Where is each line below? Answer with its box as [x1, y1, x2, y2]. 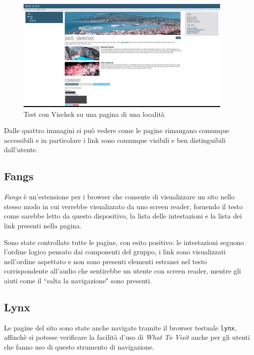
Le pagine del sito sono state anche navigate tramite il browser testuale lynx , [4, 322, 237, 332]
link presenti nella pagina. [4, 220, 82, 230]
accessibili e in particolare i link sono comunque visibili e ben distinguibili [4, 135, 226, 145]
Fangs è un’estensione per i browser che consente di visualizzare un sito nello [4, 191, 235, 202]
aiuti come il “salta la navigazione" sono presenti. [4, 275, 152, 285]
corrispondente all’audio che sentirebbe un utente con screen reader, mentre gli [4, 266, 241, 276]
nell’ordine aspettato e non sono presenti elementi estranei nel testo [4, 256, 207, 266]
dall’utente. [4, 144, 38, 155]
